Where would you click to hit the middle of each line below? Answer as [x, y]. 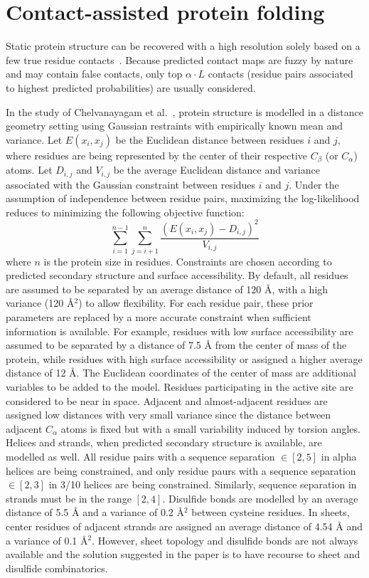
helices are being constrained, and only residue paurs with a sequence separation [181, 470]
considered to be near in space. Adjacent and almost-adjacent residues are [167, 400]
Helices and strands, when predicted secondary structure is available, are [164, 442]
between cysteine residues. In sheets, [271, 512]
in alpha [339, 456]
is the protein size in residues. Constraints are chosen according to [188, 261]
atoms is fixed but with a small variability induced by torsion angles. [210, 428]
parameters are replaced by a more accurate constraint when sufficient [159, 317]
